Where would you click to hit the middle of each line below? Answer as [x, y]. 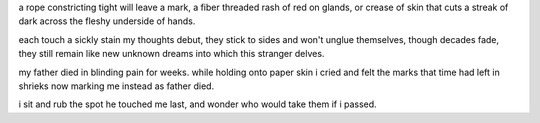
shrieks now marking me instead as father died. [116, 86]
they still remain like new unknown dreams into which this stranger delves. [171, 54]
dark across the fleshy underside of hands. [107, 21]
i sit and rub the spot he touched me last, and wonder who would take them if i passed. [197, 104]
